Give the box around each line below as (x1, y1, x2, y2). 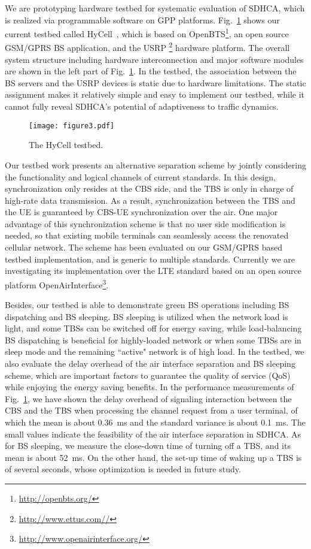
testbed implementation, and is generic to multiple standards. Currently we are (5, 252, 295, 265)
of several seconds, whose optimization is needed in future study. (5, 463, 241, 475)
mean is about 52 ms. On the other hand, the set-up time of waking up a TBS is (5, 451, 302, 463)
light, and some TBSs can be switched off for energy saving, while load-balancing (5, 322, 302, 334)
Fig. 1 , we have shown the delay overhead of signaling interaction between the (5, 392, 292, 405)
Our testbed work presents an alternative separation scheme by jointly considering (5, 158, 306, 171)
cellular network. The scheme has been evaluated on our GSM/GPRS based (5, 241, 283, 254)
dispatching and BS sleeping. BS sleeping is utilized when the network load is (5, 310, 288, 322)
